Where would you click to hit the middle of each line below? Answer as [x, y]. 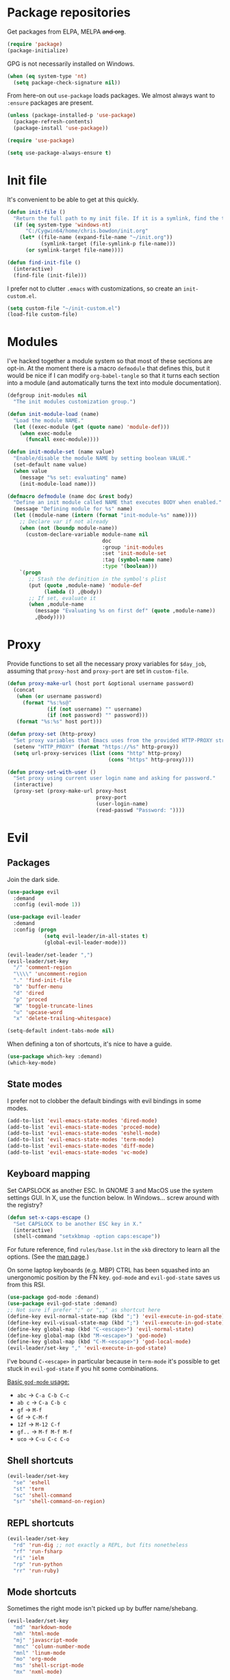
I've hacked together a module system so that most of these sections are [110, 361]
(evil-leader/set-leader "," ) [50, 955]
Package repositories [69, 13]
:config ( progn [35, 930]
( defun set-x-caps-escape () [49, 1218]
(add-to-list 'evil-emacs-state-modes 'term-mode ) [81, 1140]
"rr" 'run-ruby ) [36, 1570]
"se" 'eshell [32, 1482]
